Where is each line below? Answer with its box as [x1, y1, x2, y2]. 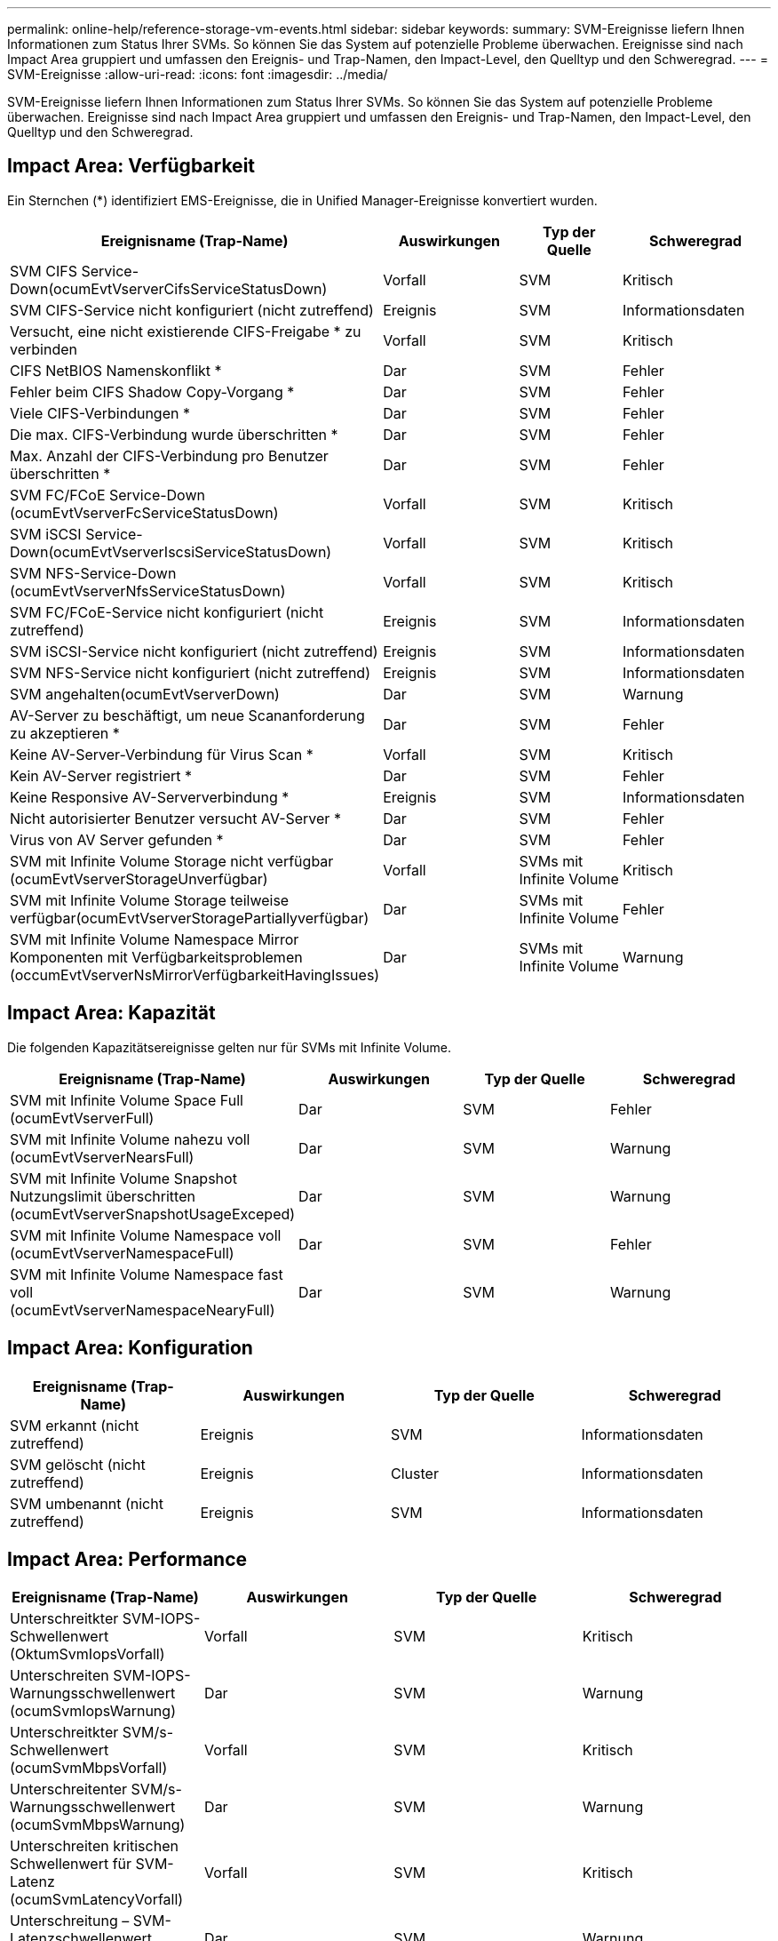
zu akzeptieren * [10, 723, 120, 742]
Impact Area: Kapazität [7, 1002, 216, 1025]
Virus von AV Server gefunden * [10, 830, 224, 849]
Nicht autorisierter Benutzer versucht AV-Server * [10, 809, 341, 827]
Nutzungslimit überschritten [10, 1186, 195, 1205]
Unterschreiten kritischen [10, 1837, 179, 1856]
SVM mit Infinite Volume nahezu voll [10, 1130, 250, 1148]
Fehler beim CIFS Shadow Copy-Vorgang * [10, 382, 295, 401]
